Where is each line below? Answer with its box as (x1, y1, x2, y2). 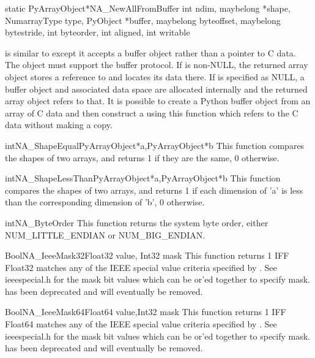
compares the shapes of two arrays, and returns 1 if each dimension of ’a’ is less (5, 183, 303, 196)
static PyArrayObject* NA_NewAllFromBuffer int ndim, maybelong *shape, (5, 2, 291, 14)
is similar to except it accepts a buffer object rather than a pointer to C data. (5, 46, 296, 59)
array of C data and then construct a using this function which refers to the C (5, 106, 298, 119)
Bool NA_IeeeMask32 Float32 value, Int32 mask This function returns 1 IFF (5, 249, 289, 262)
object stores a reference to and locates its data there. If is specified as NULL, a (5, 70, 305, 83)
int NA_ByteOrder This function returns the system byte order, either (5, 216, 269, 229)
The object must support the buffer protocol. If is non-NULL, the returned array (5, 58, 308, 71)
